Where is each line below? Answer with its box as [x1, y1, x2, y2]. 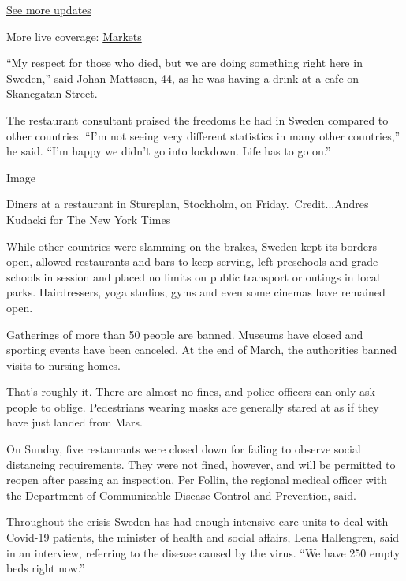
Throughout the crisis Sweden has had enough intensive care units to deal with [6, 513, 389, 530]
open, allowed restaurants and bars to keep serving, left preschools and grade [6, 253, 378, 270]
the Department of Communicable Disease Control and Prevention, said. [6, 486, 356, 503]
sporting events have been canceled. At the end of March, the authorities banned [6, 341, 397, 358]
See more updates [6, 2, 91, 17]
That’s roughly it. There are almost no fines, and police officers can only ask [6, 383, 375, 400]
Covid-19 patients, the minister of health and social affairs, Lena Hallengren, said [6, 529, 400, 546]
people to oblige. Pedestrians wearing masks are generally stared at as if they [6, 398, 379, 415]
